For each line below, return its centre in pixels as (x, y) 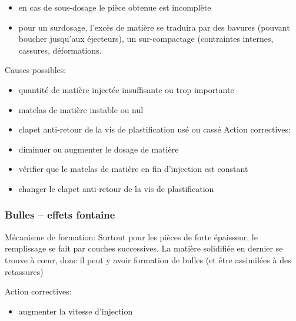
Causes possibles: (36, 70)
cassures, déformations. (60, 50)
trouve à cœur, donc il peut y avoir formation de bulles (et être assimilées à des (148, 259)
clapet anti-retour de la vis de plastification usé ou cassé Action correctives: (154, 129)
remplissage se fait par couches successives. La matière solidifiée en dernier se (144, 248)
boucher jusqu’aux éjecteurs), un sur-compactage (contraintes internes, (146, 39)
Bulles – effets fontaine (60, 215)
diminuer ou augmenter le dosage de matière (99, 149)
